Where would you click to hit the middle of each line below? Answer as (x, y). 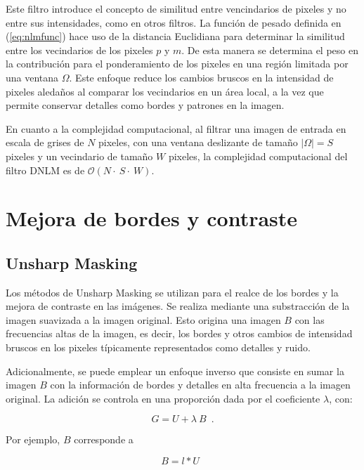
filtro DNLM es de (45, 170)
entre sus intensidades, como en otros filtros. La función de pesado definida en (174, 22)
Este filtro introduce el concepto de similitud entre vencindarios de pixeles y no (176, 8)
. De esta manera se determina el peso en (270, 50)
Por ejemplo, (33, 439)
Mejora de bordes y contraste (152, 218)
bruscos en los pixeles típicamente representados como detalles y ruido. (158, 347)
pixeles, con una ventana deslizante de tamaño (198, 142)
